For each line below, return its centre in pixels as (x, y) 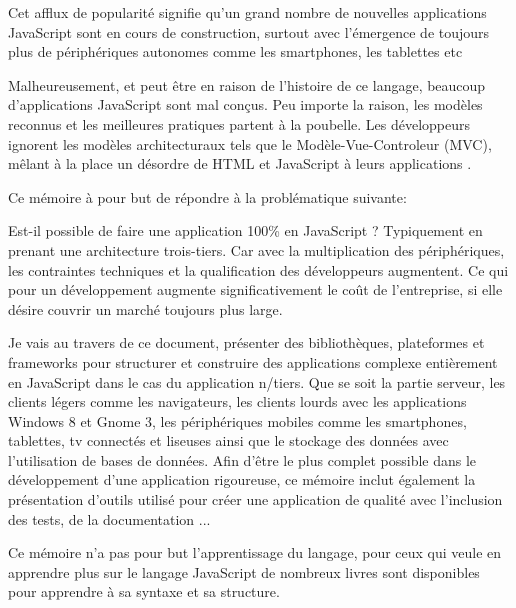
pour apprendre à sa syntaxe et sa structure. (144, 591)
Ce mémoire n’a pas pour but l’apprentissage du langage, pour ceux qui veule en (255, 552)
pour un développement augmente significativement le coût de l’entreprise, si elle (255, 289)
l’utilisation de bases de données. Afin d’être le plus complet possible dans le (242, 459)
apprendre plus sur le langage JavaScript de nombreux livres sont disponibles (244, 571)
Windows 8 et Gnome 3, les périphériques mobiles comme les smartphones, (237, 420)
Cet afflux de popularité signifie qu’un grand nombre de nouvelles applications (247, 12)
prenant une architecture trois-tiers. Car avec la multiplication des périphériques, (256, 249)
